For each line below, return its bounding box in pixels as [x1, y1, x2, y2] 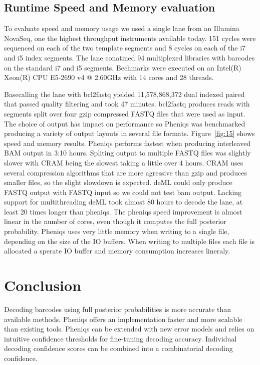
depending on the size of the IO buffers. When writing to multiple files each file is [4, 235, 255, 246]
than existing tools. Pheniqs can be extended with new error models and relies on [4, 323, 254, 334]
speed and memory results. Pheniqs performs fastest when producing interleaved [4, 137, 251, 148]
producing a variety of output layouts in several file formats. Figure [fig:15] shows [4, 128, 255, 138]
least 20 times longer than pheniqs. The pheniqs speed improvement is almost [4, 206, 242, 216]
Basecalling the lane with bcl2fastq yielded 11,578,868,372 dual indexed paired [4, 88, 245, 99]
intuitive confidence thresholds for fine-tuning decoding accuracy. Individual [4, 333, 237, 343]
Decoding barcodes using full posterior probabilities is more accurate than [4, 303, 231, 314]
